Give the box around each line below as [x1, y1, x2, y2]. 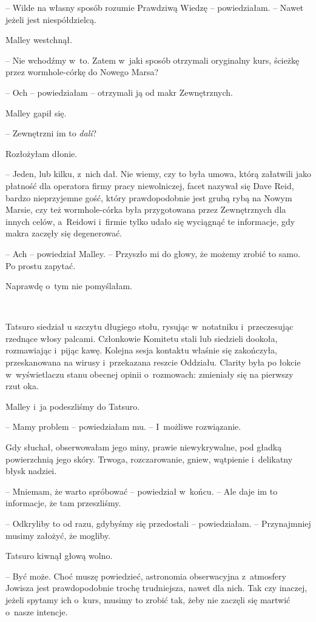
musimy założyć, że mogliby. [5, 529, 111, 541]
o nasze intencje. [5, 605, 68, 618]
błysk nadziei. [5, 464, 57, 477]
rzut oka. [5, 380, 39, 392]
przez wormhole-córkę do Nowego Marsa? [5, 65, 159, 78]
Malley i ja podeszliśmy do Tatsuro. [5, 400, 140, 412]
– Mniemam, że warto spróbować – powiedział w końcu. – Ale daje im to [5, 484, 278, 497]
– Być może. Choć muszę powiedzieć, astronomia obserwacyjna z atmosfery [5, 569, 286, 582]
